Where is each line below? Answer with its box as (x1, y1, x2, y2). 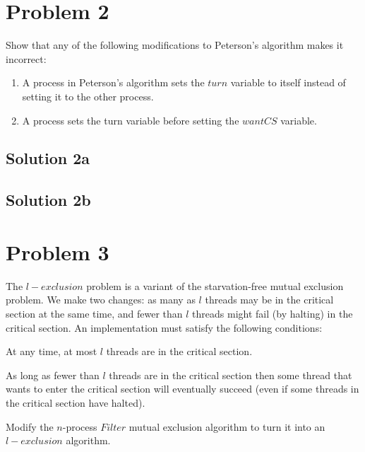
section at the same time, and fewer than (6, 306, 183, 320)
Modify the (6, 419, 54, 434)
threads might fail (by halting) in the (192, 306, 353, 320)
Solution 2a (6, 147, 90, 169)
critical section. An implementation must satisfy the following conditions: (6, 320, 323, 335)
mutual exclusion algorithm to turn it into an (128, 419, 325, 434)
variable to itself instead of (230, 75, 346, 90)
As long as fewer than (6, 367, 100, 382)
